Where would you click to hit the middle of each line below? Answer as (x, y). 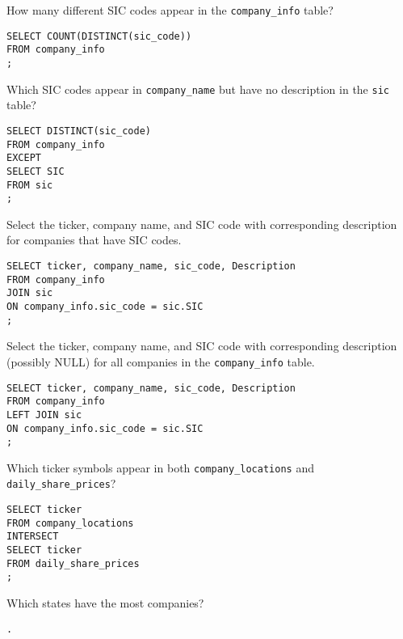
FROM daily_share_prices (73, 563)
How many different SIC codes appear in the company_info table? (170, 10)
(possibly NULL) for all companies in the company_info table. (161, 361)
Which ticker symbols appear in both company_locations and (160, 467)
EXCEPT (24, 158)
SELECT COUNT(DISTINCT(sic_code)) (99, 36)
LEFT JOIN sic (44, 415)
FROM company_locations (70, 523)
